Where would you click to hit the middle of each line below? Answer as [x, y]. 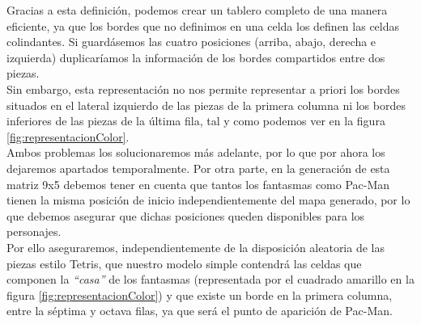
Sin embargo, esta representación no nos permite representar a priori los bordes [203, 88]
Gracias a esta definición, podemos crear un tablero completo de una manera [197, 10]
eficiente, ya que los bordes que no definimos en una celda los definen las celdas [203, 25]
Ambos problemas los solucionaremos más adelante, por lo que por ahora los [196, 152]
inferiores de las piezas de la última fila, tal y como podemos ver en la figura [196, 121]
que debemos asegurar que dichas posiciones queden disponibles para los [186, 215]
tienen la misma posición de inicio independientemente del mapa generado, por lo [208, 200]
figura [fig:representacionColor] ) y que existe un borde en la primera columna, [200, 295]
